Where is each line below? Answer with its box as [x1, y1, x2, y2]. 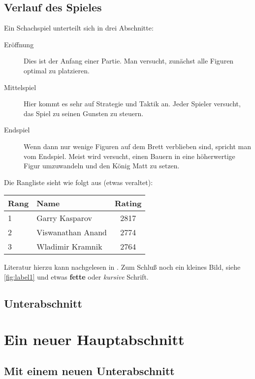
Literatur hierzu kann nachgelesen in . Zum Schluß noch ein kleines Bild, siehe [4, 262, 241, 272]
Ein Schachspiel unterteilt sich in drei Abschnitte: [4, 23, 154, 33]
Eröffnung [4, 39, 34, 49]
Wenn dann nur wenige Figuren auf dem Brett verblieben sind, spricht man [24, 141, 251, 151]
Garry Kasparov [36, 212, 92, 224]
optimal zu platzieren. [24, 65, 90, 75]
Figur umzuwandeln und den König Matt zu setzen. [24, 160, 180, 171]
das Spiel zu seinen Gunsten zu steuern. [24, 108, 144, 118]
